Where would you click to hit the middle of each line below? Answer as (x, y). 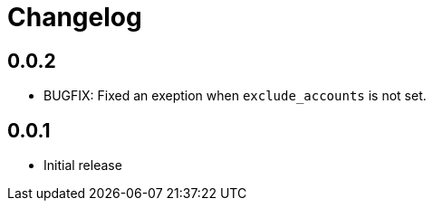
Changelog (75, 17)
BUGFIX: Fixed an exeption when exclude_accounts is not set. (235, 96)
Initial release (83, 165)
